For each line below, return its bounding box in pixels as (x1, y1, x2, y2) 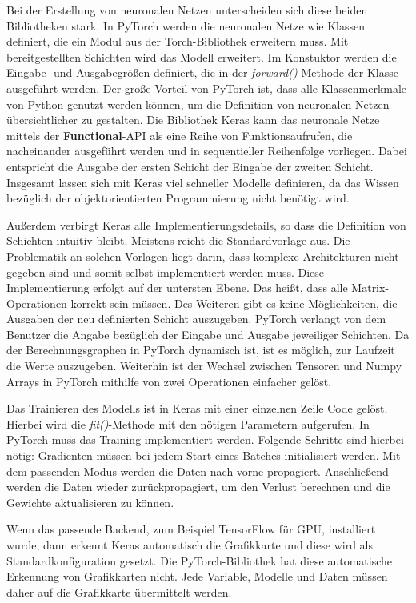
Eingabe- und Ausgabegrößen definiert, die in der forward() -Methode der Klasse (6, 64, 398, 81)
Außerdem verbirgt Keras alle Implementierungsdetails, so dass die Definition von (6, 216, 406, 233)
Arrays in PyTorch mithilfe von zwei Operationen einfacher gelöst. (6, 373, 332, 389)
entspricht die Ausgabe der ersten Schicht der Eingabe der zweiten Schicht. (6, 158, 374, 174)
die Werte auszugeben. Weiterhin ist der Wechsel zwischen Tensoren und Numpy (6, 357, 402, 374)
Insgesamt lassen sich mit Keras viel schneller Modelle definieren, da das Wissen (6, 174, 399, 190)
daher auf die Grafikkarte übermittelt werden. (6, 583, 232, 600)
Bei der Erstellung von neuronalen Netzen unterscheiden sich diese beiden (6, 2, 368, 18)
